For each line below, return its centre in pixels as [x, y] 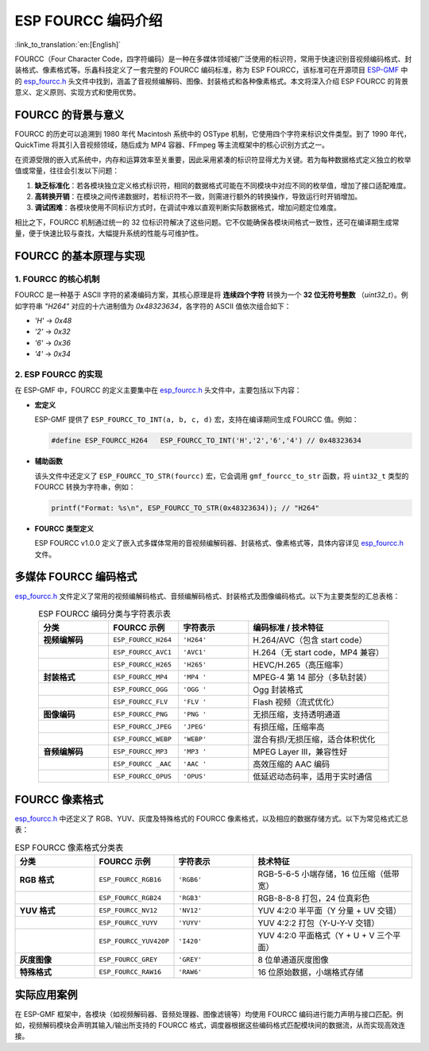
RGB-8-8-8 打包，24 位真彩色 [314, 898]
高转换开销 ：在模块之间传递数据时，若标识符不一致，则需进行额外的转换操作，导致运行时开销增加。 [198, 196]
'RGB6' [190, 879]
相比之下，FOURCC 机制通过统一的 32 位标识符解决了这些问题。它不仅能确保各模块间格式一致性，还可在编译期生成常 [207, 222]
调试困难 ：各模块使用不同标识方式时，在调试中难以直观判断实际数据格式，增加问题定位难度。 [187, 207]
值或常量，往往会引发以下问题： [67, 171]
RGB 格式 [37, 880]
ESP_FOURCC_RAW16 [130, 972]
